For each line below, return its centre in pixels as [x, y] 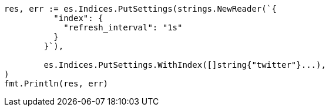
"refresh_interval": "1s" [123, 27]
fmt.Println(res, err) [56, 84]
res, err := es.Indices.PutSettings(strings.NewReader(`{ [140, 9]
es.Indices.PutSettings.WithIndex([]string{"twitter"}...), [185, 65]
